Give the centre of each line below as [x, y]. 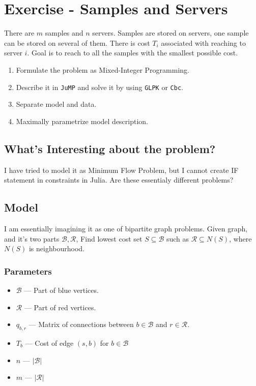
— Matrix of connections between [81, 324]
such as [178, 238]
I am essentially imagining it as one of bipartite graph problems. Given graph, [126, 228]
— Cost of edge [49, 343]
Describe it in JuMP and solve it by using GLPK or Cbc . [99, 87]
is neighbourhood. [57, 248]
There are [19, 33]
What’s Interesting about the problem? [110, 148]
